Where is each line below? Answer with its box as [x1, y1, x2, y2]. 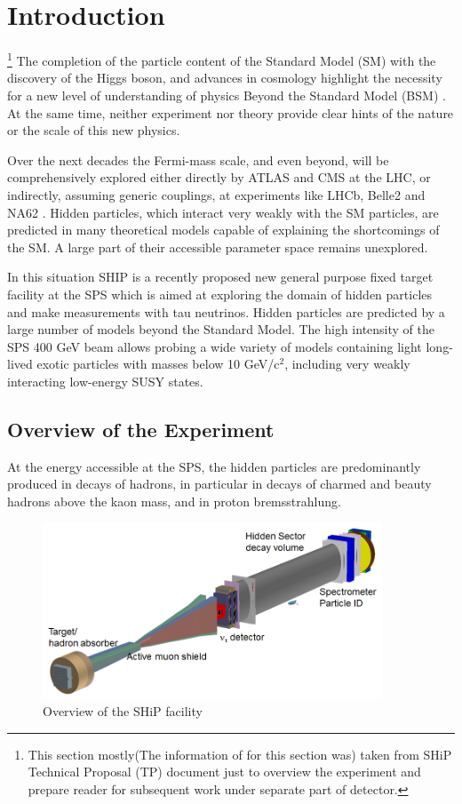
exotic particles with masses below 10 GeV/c [36, 354, 280, 373]
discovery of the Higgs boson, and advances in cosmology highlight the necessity [7, 68, 442, 87]
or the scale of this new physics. [7, 121, 180, 139]
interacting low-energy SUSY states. [7, 371, 203, 390]
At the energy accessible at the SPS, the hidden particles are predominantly [7, 457, 421, 475]
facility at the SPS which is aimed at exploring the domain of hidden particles [7, 284, 433, 303]
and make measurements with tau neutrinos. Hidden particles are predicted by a [7, 302, 445, 321]
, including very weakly [284, 354, 410, 373]
